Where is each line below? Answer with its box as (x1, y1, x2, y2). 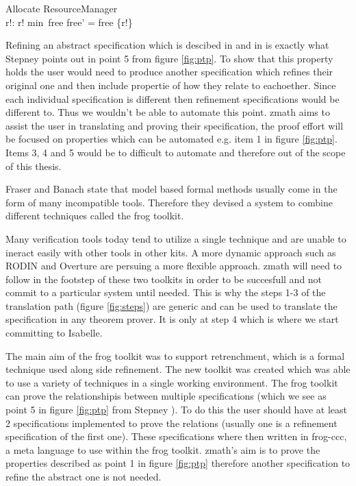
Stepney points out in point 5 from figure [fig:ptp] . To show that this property (5, 51, 333, 65)
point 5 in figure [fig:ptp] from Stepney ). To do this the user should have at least (5, 402, 348, 417)
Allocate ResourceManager (5, 1, 118, 15)
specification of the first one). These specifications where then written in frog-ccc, (5, 429, 347, 444)
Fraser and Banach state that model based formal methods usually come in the (5, 182, 338, 196)
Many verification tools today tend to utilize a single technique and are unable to (5, 231, 346, 245)
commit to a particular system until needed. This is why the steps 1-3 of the (5, 285, 326, 300)
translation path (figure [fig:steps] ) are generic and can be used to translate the (5, 298, 338, 313)
